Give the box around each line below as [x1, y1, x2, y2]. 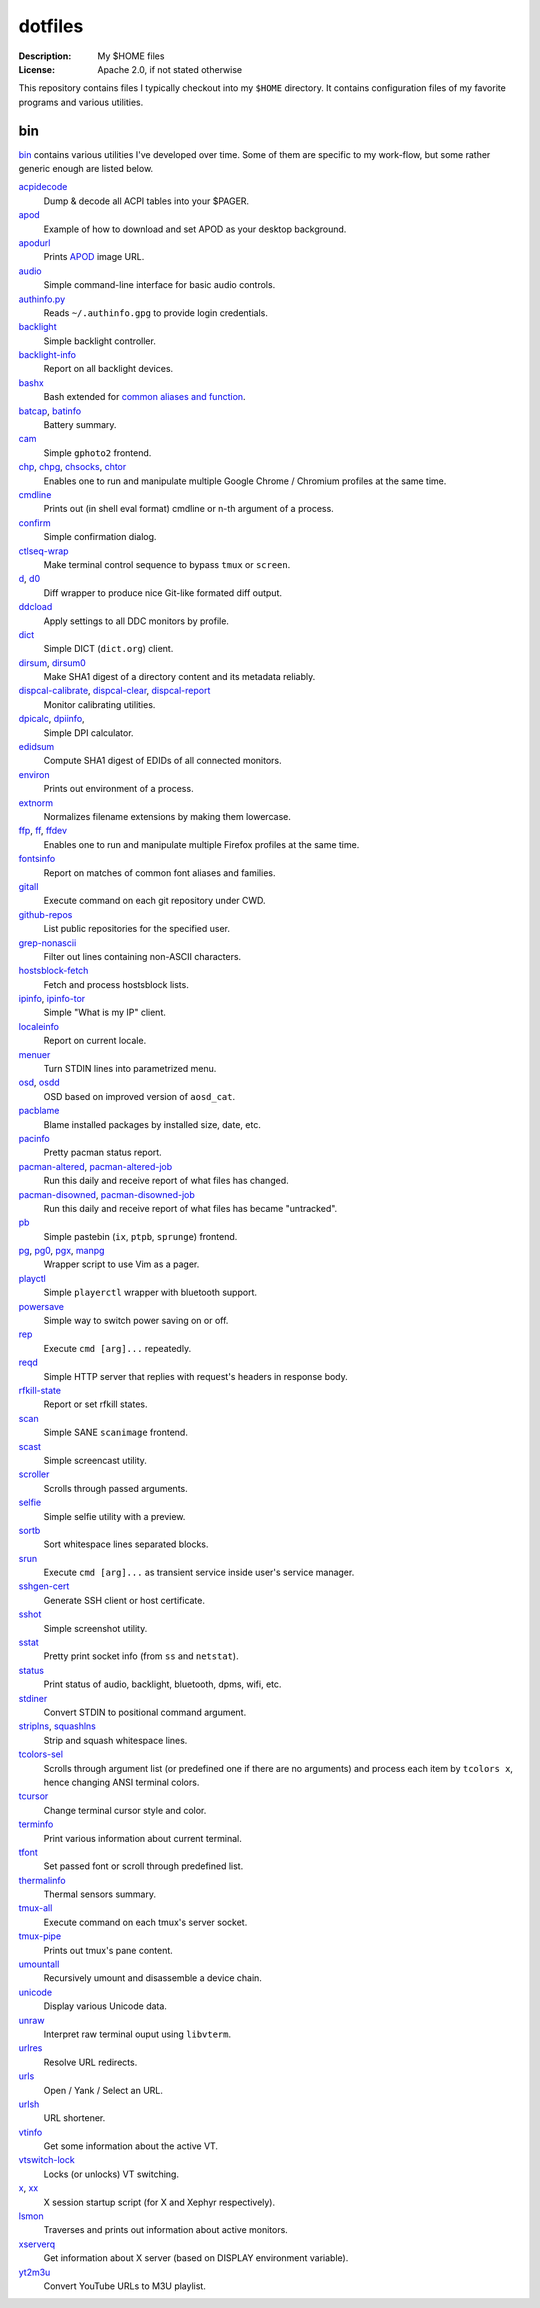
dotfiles [18, 15, 84, 37]
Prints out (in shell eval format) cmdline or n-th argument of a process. [43, 503, 334, 515]
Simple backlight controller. [43, 335, 157, 347]
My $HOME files [97, 50, 165, 62]
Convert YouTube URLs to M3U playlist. [43, 2280, 207, 2292]
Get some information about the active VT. [43, 2140, 219, 2152]
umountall [18, 1958, 60, 1970]
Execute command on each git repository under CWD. [43, 895, 266, 907]
